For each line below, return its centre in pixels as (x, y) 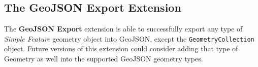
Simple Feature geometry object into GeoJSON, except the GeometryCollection (129, 38)
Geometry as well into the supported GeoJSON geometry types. (104, 59)
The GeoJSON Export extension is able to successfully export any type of (123, 29)
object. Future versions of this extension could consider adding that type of (121, 48)
